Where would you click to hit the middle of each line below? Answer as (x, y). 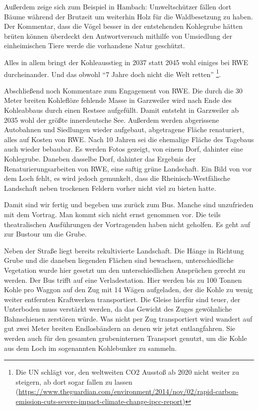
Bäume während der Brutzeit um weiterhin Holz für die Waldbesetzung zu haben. (129, 16)
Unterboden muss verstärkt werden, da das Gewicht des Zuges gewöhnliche (118, 309)
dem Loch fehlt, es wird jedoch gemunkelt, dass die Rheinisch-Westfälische (117, 178)
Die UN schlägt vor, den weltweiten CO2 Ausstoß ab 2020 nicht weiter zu (127, 372)
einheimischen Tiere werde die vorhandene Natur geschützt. (95, 45)
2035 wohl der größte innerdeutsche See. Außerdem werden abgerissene (112, 120)
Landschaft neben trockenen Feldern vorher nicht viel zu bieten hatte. (110, 188)
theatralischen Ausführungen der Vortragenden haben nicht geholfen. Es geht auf (127, 224)
